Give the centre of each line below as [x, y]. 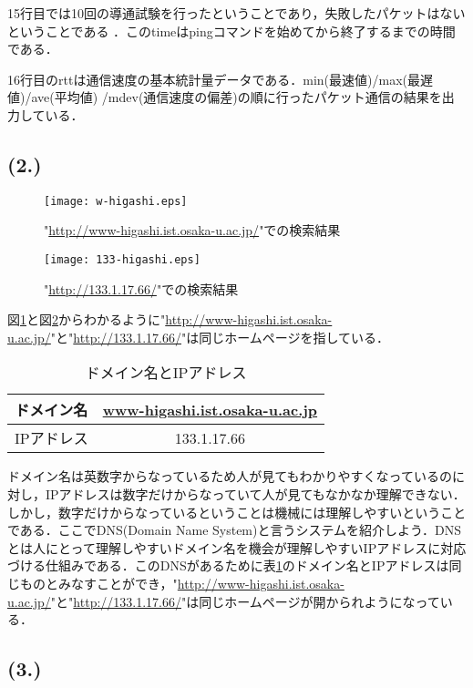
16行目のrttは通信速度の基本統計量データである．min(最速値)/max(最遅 [220, 79]
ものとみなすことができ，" [98, 584]
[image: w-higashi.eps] [116, 201]
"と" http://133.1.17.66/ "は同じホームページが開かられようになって [245, 601]
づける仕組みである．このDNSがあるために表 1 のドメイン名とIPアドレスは [228, 565]
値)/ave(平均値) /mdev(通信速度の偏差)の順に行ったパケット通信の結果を [225, 97]
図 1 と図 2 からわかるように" [87, 319]
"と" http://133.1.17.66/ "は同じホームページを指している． [220, 337]
